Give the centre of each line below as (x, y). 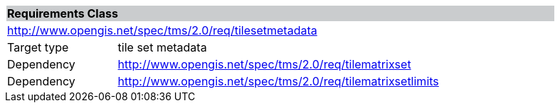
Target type (38, 47)
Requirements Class (63, 13)
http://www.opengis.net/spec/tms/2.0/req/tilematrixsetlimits (278, 81)
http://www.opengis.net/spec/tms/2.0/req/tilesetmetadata (162, 30)
